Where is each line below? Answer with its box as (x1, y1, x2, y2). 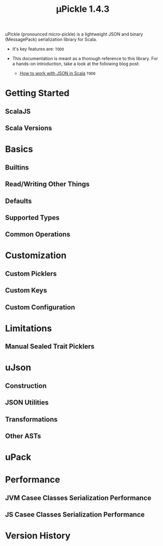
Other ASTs (5, 432, 41, 440)
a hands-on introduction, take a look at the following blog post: (12, 61, 140, 67)
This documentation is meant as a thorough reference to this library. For (12, 56, 159, 62)
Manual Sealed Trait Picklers (5, 342, 95, 351)
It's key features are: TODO (12, 46, 64, 52)
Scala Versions (5, 124, 52, 133)
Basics (5, 144, 33, 155)
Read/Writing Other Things (5, 180, 90, 188)
